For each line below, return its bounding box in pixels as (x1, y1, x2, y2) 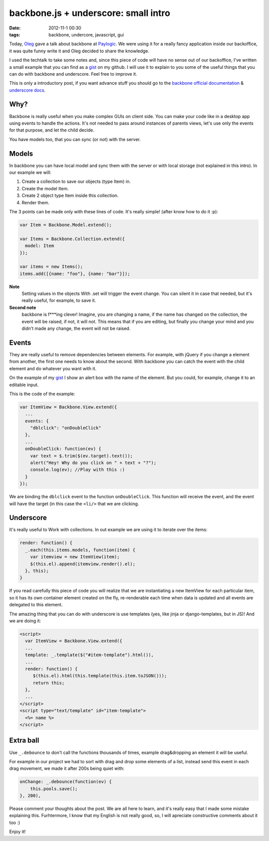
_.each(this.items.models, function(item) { (25, 547, 135, 553)
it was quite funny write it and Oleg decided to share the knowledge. (9, 48, 149, 54)
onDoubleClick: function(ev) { (25, 446, 102, 452)
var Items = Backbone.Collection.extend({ (19, 236, 125, 242)
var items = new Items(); (19, 264, 83, 270)
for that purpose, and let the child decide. (9, 127, 95, 133)
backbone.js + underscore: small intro (9, 7, 170, 18)
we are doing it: (9, 618, 41, 624)
